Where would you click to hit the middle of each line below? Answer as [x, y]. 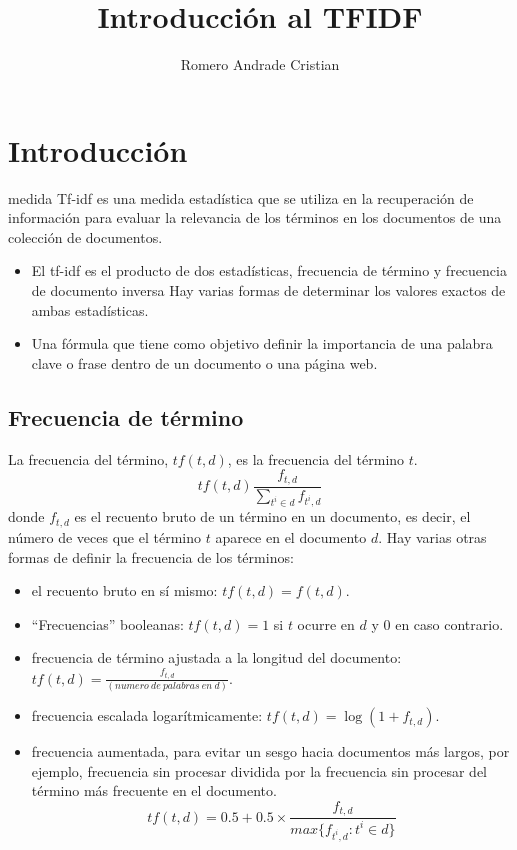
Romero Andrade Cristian [260, 64]
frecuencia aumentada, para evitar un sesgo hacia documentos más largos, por [270, 751]
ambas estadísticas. [90, 309]
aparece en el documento [291, 536]
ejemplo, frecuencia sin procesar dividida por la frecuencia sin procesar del [259, 770]
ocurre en [326, 623]
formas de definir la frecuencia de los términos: [151, 556]
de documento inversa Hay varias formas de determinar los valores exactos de [268, 290]
